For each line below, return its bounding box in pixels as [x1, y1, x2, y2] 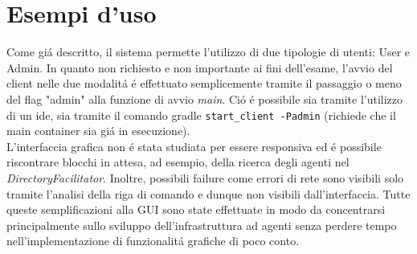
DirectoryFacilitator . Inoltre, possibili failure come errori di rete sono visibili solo [6, 169, 404, 186]
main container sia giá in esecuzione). [6, 122, 190, 139]
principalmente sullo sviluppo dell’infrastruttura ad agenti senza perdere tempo [6, 216, 397, 233]
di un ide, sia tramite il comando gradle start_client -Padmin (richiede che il [6, 106, 396, 123]
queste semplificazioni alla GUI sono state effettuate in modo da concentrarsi [6, 201, 386, 218]
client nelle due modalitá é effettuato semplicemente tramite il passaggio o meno [6, 75, 402, 92]
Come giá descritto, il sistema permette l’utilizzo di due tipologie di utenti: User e [6, 43, 411, 60]
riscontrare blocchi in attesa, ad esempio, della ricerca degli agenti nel [6, 154, 350, 170]
